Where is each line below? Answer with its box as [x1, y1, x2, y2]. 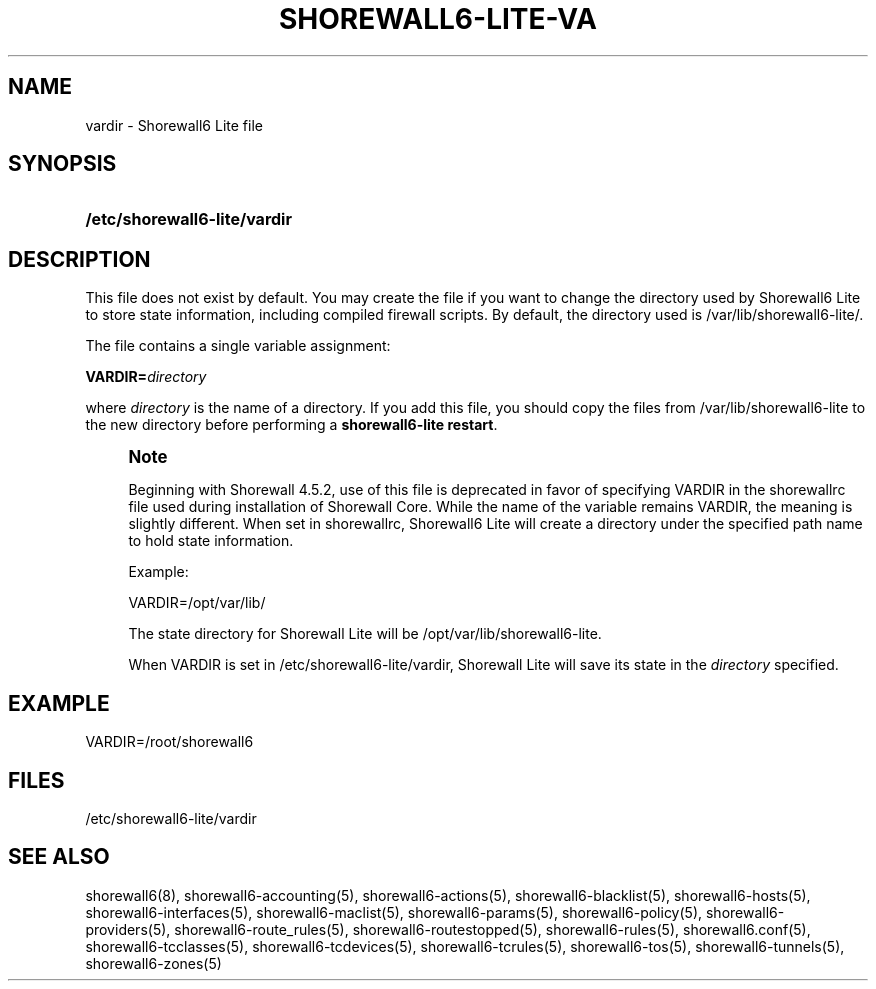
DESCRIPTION [8, 246, 151, 272]
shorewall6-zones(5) [85, 954, 222, 972]
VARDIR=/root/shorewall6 [85, 733, 254, 751]
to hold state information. [128, 532, 294, 550]
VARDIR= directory [85, 368, 207, 386]
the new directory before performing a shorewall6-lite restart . [85, 416, 498, 434]
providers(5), [85, 920, 171, 938]
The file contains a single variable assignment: [85, 337, 391, 355]
